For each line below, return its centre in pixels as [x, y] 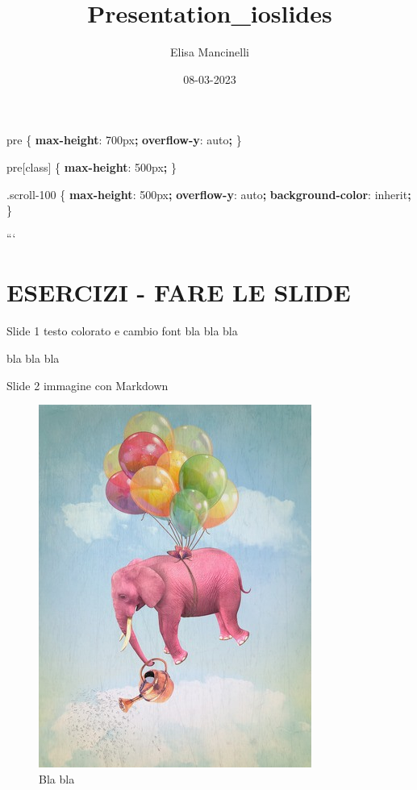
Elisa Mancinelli [210, 52]
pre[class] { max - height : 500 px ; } [92, 166]
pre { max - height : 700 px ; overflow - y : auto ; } [124, 140]
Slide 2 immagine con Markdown [88, 385]
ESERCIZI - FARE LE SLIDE [179, 292]
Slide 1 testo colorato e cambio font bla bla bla [122, 331]
